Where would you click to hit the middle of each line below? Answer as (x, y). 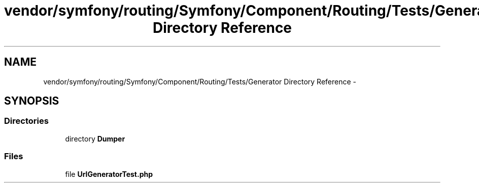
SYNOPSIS (32, 101)
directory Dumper (95, 138)
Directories (26, 121)
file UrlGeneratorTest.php (109, 174)
